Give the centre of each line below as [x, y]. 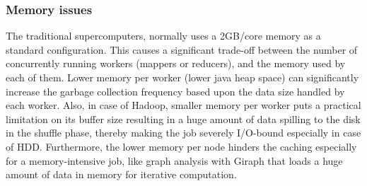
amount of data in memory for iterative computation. [121, 174]
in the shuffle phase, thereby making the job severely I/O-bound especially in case [183, 133]
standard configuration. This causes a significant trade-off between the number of [182, 49]
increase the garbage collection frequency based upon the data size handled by [175, 91]
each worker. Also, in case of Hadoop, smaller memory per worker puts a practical [183, 105]
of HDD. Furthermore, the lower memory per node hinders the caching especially [181, 146]
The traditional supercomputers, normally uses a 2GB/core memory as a [163, 36]
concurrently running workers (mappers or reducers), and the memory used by [176, 63]
